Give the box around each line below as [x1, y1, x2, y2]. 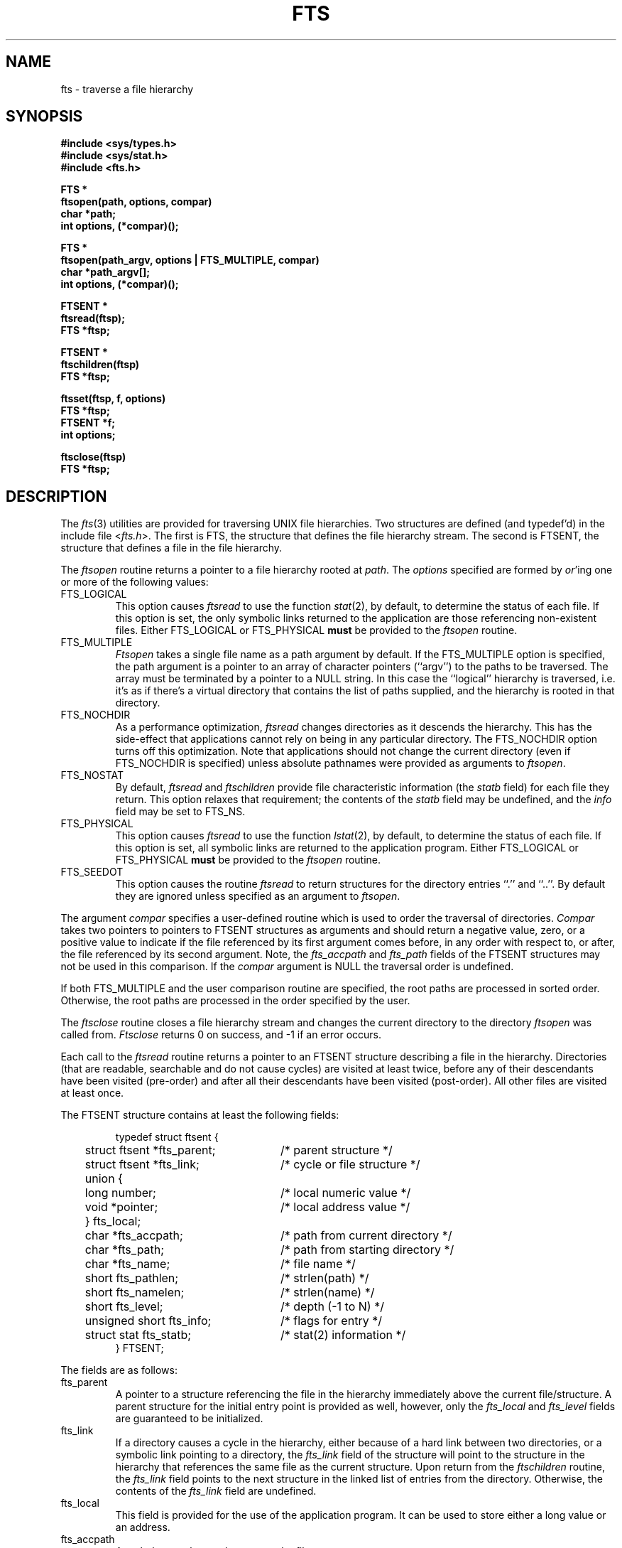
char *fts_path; [84, 1242, 165, 1257]
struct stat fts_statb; [84, 1328, 192, 1343]
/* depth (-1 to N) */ [280, 1299, 384, 1314]
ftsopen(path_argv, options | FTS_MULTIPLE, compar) [60, 254, 320, 267]
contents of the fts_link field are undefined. [115, 1485, 317, 1498]
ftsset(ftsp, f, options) [60, 392, 166, 405]
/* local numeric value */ [280, 1186, 411, 1200]
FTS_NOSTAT [60, 769, 124, 782]
